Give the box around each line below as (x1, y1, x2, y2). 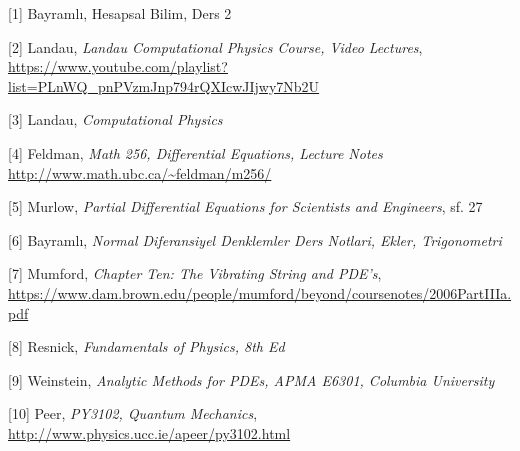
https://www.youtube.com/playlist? (8, 56, 228, 77)
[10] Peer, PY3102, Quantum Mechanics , (8, 403, 258, 424)
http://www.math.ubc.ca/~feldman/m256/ (8, 162, 272, 183)
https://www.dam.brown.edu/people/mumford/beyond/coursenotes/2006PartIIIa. (8, 282, 512, 303)
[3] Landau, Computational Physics (8, 109, 223, 130)
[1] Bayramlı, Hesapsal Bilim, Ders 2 (8, 3, 232, 23)
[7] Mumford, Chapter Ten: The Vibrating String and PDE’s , (8, 263, 382, 284)
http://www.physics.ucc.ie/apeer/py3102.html (8, 422, 291, 443)
